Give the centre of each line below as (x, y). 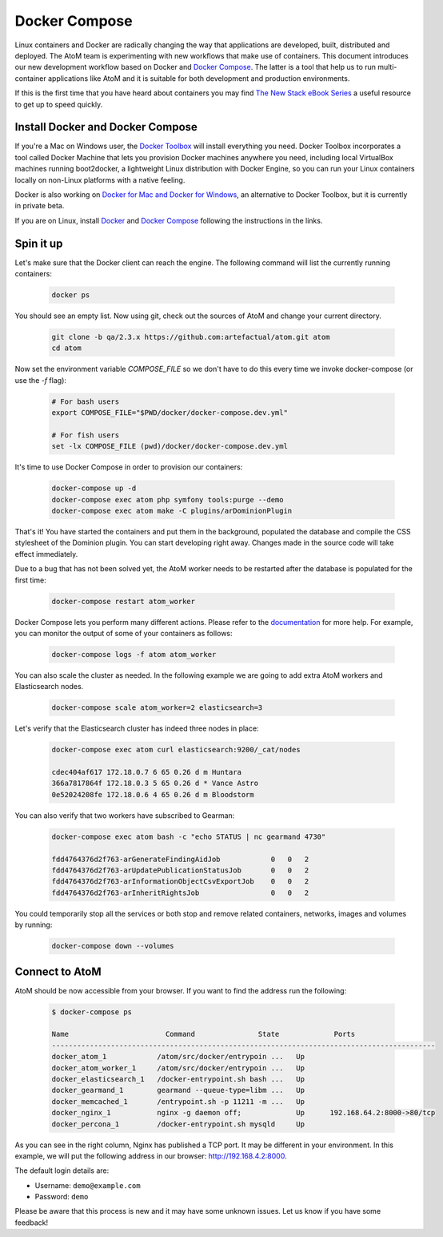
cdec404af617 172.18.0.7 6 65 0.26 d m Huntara (146, 772)
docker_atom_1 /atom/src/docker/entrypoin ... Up (178, 1057)
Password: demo (62, 1197)
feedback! (31, 1223)
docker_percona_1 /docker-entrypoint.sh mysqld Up (178, 1124)
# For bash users (86, 401)
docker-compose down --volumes (113, 946)
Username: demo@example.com (88, 1185)
